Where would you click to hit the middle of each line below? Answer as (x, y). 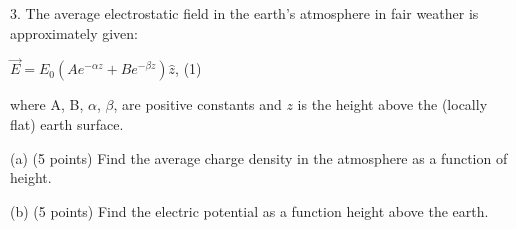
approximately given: (74, 32)
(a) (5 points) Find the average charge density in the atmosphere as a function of (259, 157)
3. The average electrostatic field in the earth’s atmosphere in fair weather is (244, 13)
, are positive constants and (197, 104)
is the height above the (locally (392, 104)
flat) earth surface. (67, 124)
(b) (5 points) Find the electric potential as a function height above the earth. (249, 210)
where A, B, (47, 104)
